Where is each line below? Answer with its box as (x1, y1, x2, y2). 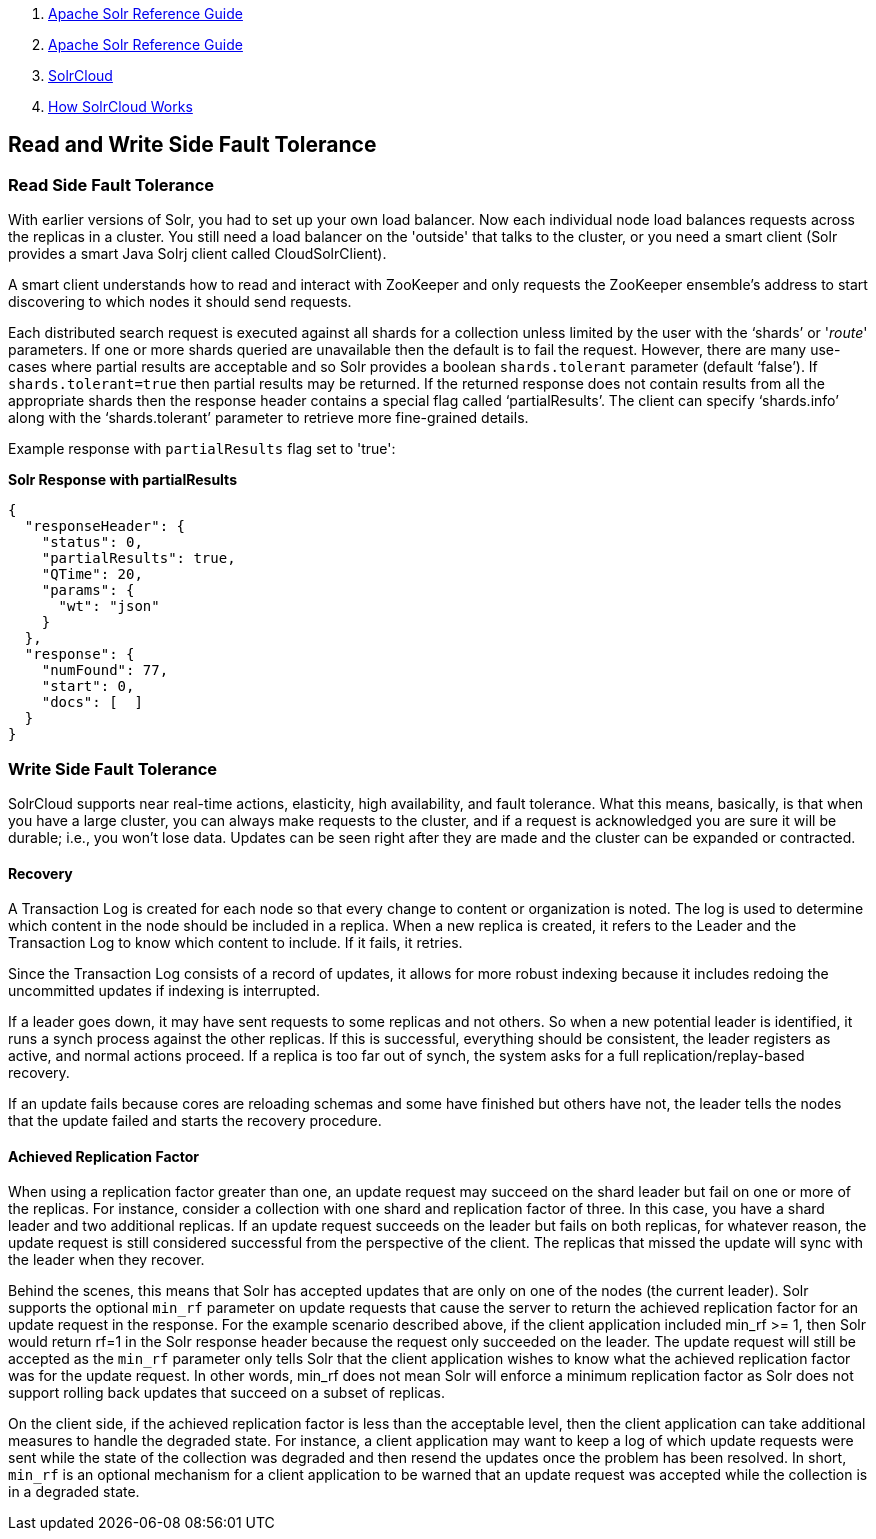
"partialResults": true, (41, 550, 236, 567)
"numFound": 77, (41, 662, 169, 679)
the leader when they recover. (8, 1251, 205, 1269)
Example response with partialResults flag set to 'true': (8, 440, 396, 458)
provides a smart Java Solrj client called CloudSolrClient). (8, 245, 387, 263)
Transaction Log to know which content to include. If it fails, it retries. (8, 934, 463, 952)
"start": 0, (41, 678, 135, 695)
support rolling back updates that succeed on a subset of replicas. (8, 1384, 445, 1402)
